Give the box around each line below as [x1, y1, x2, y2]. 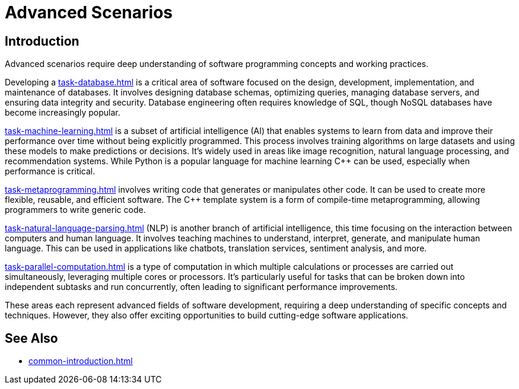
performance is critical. [5, 166, 95, 177]
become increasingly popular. [5, 107, 120, 118]
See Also [5, 330, 58, 346]
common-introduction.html [28, 356, 133, 366]
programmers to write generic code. [5, 205, 146, 215]
